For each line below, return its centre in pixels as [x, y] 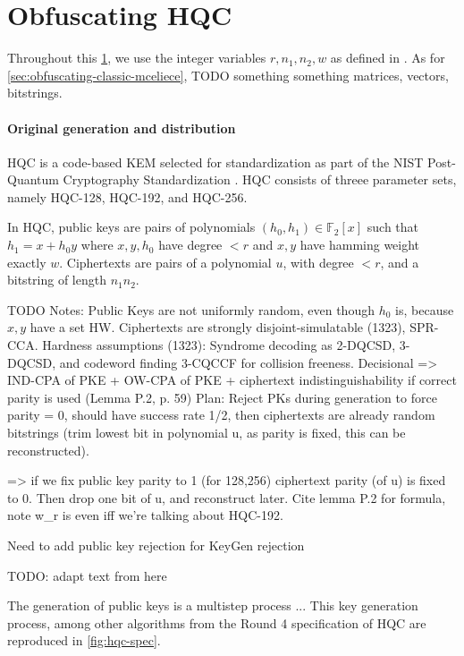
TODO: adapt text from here [87, 575]
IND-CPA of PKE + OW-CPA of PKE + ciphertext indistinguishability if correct [232, 380]
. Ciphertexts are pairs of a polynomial [165, 262]
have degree [190, 245]
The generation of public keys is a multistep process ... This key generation [213, 605]
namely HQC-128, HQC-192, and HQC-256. [127, 196]
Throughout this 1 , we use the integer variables [137, 58]
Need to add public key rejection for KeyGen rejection [156, 545]
